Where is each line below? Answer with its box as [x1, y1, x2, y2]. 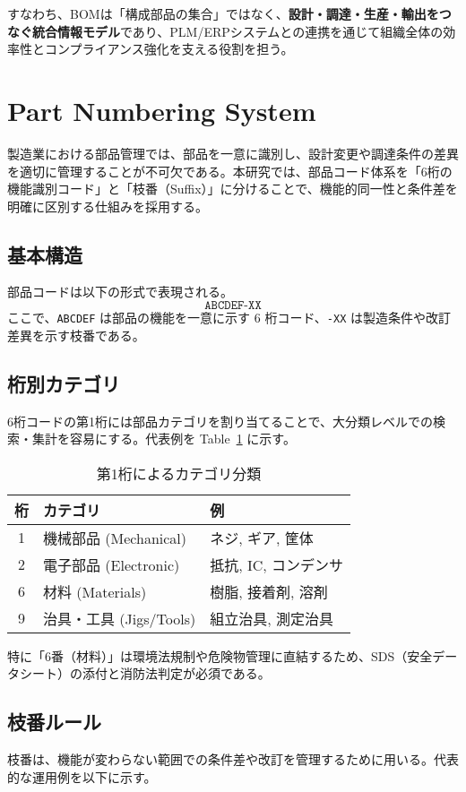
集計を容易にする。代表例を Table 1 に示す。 [31, 429, 296, 448]
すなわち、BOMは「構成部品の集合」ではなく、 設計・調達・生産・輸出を [7, 4, 439, 22]
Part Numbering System [7, 91, 316, 128]
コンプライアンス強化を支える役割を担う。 [44, 39, 294, 58]
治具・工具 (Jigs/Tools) [43, 607, 196, 629]
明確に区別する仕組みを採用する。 [7, 196, 208, 215]
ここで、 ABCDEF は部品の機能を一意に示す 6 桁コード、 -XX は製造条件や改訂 [7, 308, 451, 327]
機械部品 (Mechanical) [43, 527, 187, 548]
